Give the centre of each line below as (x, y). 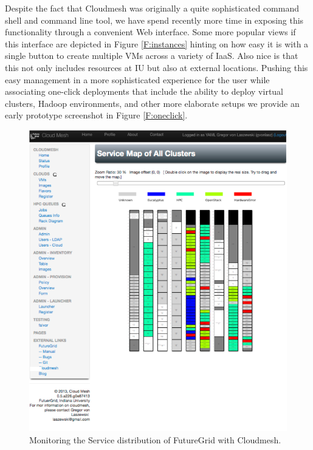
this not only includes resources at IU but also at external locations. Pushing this (156, 67)
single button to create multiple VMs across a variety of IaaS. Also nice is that (152, 56)
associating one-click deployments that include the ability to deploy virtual (144, 91)
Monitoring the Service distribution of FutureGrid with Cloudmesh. (155, 439)
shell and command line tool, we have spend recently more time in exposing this (154, 20)
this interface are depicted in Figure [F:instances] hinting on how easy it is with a (157, 43)
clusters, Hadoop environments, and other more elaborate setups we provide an (152, 103)
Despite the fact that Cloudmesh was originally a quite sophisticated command (152, 8)
